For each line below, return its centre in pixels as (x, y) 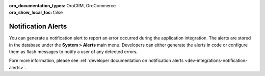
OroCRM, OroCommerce (91, 6)
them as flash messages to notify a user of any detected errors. (73, 52)
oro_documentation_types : (37, 6)
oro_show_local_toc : (31, 13)
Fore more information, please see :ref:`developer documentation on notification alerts (96, 60)
